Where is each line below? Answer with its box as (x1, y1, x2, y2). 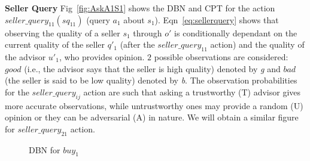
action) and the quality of (210, 38, 305, 51)
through (133, 26, 162, 39)
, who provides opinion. (59, 50, 145, 63)
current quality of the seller (5, 38, 105, 51)
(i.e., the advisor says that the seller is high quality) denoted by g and (24, 62, 281, 75)
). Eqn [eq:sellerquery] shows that (154, 13, 279, 26)
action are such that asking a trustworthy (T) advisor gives (83, 85, 301, 98)
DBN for (29, 143, 60, 156)
